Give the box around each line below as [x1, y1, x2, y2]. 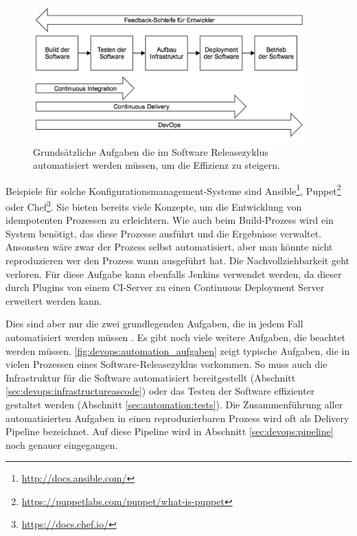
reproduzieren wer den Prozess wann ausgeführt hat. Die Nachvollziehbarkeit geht [5, 253, 350, 267]
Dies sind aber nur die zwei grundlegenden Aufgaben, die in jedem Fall [5, 316, 303, 331]
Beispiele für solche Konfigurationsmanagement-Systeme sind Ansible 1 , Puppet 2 [5, 181, 341, 198]
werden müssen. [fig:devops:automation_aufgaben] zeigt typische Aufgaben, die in [5, 343, 350, 358]
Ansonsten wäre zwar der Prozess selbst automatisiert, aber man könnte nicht [5, 240, 333, 254]
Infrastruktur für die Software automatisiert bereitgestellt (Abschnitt [5, 370, 296, 384]
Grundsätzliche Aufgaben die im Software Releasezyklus [33, 144, 268, 159]
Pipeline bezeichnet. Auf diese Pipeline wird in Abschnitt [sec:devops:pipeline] [5, 424, 334, 439]
